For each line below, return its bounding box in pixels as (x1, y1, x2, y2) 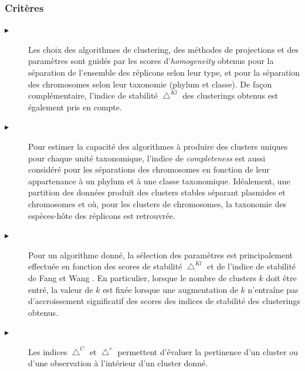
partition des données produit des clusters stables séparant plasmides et (28, 186, 286, 198)
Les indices (28, 345, 67, 357)
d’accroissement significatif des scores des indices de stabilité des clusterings (28, 295, 300, 307)
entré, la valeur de (28, 283, 93, 295)
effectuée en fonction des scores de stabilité (28, 260, 182, 272)
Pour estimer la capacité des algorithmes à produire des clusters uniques (28, 140, 288, 152)
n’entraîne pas (248, 283, 299, 295)
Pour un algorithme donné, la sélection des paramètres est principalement (28, 248, 293, 261)
